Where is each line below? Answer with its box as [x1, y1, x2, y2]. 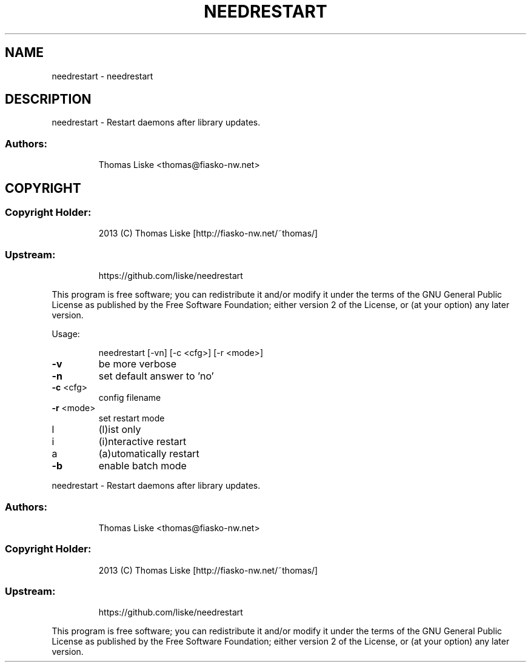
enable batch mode [98, 460, 187, 472]
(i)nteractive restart [98, 435, 187, 448]
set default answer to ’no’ [98, 370, 214, 383]
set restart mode [98, 413, 165, 424]
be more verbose [98, 358, 177, 370]
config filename [98, 392, 161, 403]
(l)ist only [98, 423, 141, 436]
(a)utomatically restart [98, 447, 199, 460]
